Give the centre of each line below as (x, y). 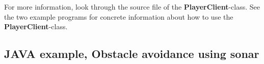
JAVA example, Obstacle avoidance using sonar (132, 54)
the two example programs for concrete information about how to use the (119, 16)
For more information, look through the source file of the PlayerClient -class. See (132, 7)
